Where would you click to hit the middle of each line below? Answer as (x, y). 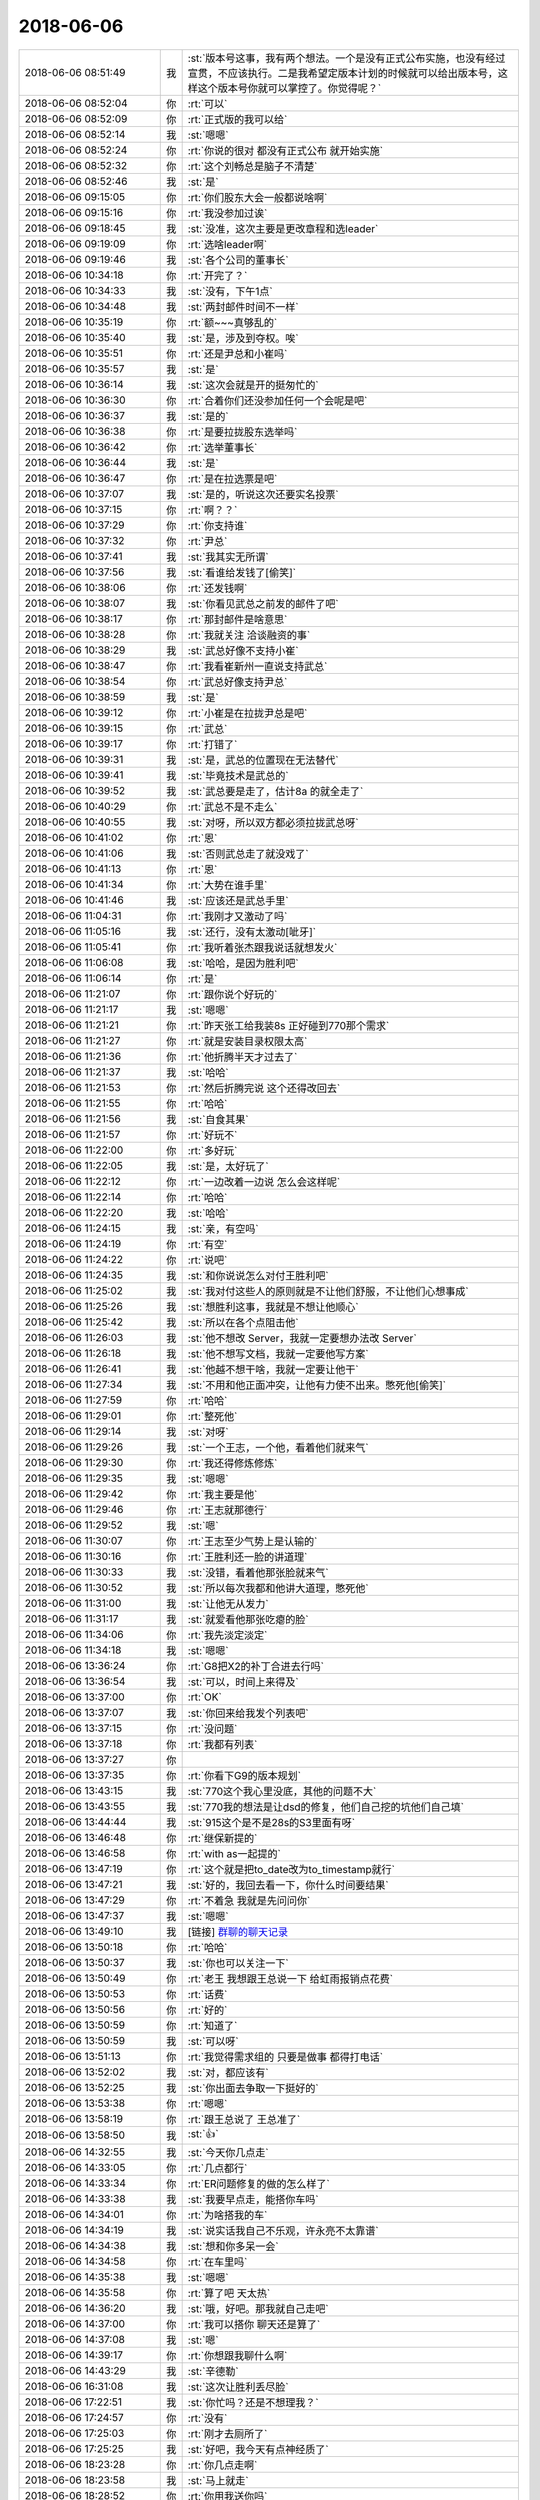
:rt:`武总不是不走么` (232, 807)
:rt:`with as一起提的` (234, 1853)
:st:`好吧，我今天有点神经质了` (258, 2449)
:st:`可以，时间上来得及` (243, 1682)
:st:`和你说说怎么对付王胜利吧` (258, 1275)
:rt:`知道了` (212, 2025)
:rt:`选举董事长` (222, 447)
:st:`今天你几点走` (228, 2152)
